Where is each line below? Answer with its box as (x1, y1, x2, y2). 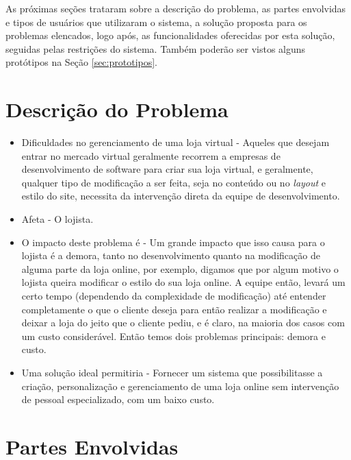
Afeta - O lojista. (21, 212, 94, 226)
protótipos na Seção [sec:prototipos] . (5, 55, 158, 69)
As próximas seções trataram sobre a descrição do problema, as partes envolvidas (5, 1, 346, 15)
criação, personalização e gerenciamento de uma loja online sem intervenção (21, 378, 339, 393)
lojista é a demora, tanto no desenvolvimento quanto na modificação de (21, 248, 320, 263)
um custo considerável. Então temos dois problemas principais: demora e (21, 328, 326, 343)
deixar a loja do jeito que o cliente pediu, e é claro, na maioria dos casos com (21, 315, 345, 330)
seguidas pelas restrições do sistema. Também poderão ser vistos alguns (5, 41, 306, 56)
